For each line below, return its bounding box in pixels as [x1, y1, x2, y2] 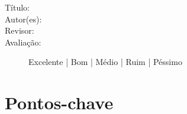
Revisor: [5, 24, 34, 37]
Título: [5, 1, 30, 13]
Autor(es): [5, 12, 42, 25]
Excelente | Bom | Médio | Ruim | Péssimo [28, 56, 182, 68]
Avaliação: [5, 35, 41, 48]
